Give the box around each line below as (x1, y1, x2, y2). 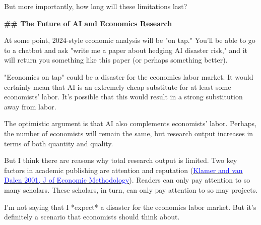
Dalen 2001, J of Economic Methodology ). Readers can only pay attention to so (4, 175, 250, 185)
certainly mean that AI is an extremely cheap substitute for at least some (4, 81, 231, 92)
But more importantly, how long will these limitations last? (4, 1, 187, 11)
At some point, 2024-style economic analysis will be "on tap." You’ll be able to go (4, 35, 255, 45)
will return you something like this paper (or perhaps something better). (4, 54, 228, 65)
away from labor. (4, 101, 56, 111)
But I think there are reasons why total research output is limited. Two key (4, 155, 237, 165)
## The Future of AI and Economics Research (4, 18, 172, 28)
